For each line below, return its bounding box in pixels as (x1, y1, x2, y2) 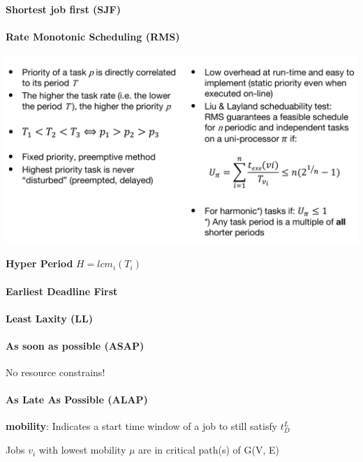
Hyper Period (6, 256, 73, 271)
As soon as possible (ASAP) (6, 338, 145, 352)
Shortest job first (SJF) (6, 1, 121, 16)
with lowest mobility (38, 442, 126, 457)
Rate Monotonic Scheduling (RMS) (6, 29, 180, 43)
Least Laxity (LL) (6, 311, 93, 325)
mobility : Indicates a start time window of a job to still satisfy (6, 419, 278, 433)
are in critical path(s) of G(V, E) (138, 442, 280, 457)
